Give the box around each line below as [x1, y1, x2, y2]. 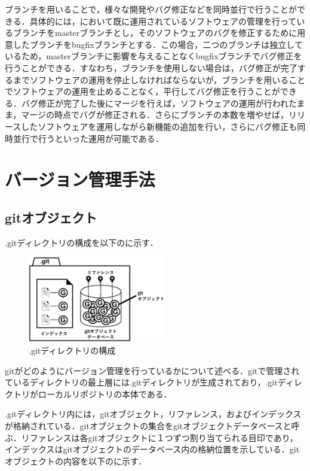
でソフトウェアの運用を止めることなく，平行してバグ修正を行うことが [5, 85, 280, 98]
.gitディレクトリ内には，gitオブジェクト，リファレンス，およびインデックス [5, 408, 302, 420]
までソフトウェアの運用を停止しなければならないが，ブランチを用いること [13, 73, 306, 86]
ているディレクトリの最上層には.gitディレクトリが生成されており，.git [5, 376, 278, 388]
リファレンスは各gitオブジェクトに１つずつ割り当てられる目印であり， [21, 431, 298, 443]
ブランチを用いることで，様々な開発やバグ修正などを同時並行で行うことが [5, 3, 297, 15]
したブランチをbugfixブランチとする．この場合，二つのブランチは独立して [13, 38, 303, 50]
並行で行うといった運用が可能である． [13, 132, 164, 144]
